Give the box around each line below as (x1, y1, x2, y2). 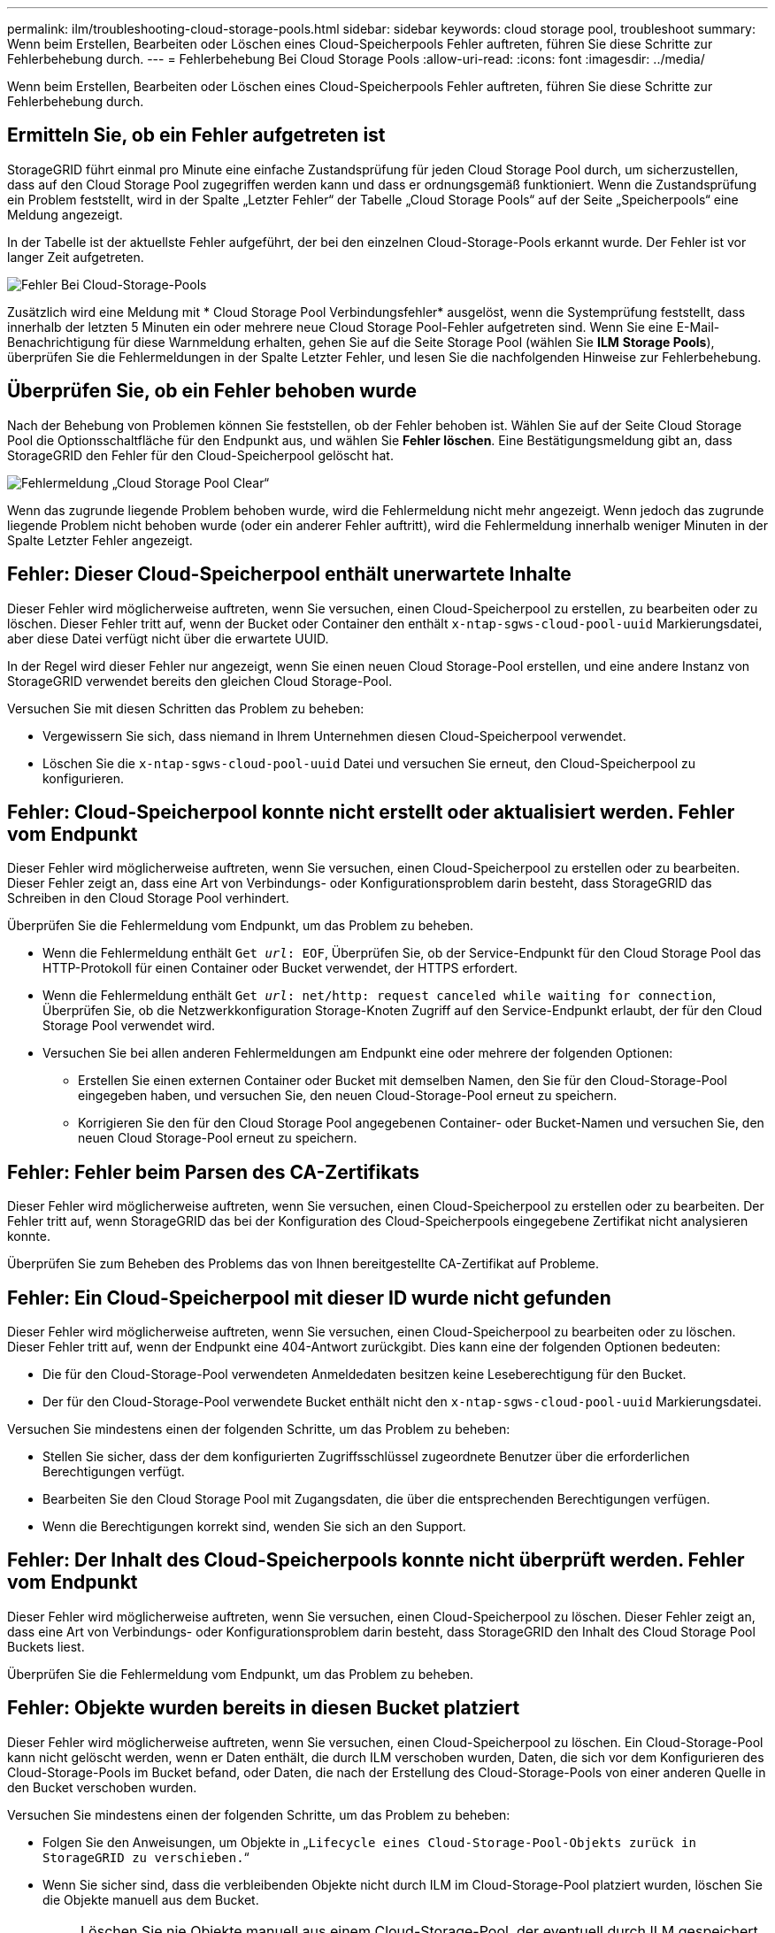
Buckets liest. (7, 1638, 85, 1654)
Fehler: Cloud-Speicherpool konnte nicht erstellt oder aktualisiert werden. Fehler (7, 800, 735, 823)
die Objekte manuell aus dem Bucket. (42, 1891, 259, 1907)
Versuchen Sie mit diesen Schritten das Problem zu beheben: (7, 700, 364, 716)
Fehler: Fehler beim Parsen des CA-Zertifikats (7, 1160, 419, 1183)
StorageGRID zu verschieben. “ (42, 1849, 249, 1865)
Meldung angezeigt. (7, 206, 123, 222)
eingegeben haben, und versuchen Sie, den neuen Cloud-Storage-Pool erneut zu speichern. (78, 1088, 618, 1104)
